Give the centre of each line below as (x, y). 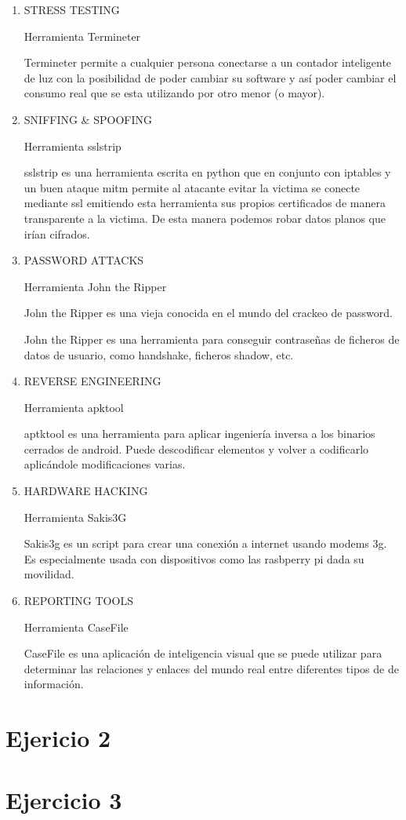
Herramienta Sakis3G (75, 517)
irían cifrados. (57, 233)
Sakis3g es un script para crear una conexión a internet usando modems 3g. (205, 543)
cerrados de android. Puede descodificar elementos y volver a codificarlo (196, 448)
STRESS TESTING (72, 9)
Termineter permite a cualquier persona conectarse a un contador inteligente (208, 62)
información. (54, 684)
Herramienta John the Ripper (95, 286)
